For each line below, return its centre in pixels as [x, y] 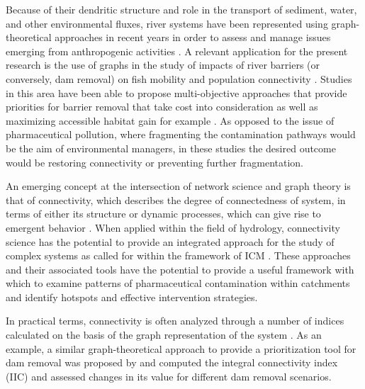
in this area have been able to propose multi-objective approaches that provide [176, 92]
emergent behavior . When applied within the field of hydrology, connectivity [173, 227]
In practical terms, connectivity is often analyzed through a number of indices [175, 321]
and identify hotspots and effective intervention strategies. [132, 297]
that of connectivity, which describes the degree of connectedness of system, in [176, 199]
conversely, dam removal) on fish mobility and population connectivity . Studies [179, 78]
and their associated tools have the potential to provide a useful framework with [180, 269]
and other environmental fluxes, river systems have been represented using [167, 23]
